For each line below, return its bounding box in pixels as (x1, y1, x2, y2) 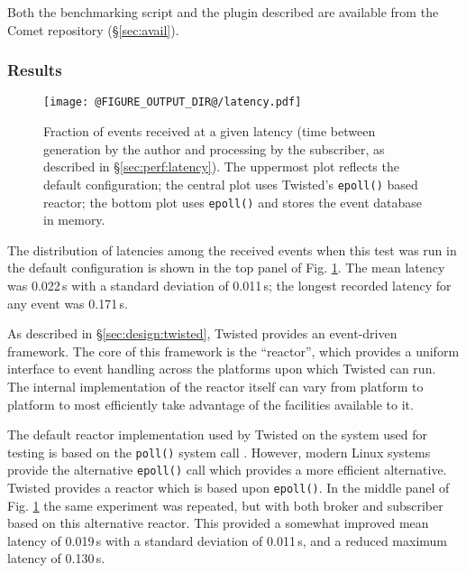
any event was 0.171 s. (7, 293, 128, 312)
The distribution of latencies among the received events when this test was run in (7, 240, 457, 259)
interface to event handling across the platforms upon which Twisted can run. (7, 359, 436, 378)
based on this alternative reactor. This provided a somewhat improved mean (7, 513, 429, 532)
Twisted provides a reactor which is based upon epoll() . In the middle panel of (7, 478, 450, 496)
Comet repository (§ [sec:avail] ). (7, 20, 179, 39)
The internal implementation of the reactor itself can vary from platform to (7, 376, 424, 395)
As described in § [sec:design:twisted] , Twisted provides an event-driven (7, 324, 397, 343)
